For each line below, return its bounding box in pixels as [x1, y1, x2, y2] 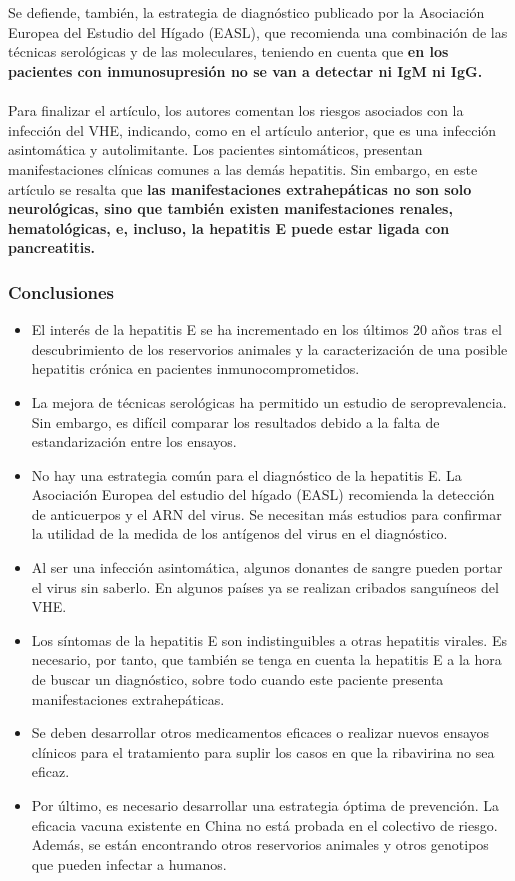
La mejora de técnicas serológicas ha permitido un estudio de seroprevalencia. [31, 391, 507, 412]
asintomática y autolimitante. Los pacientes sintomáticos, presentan [8, 139, 423, 160]
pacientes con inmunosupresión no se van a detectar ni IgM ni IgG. [8, 60, 483, 81]
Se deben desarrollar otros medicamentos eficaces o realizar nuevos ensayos [31, 722, 490, 743]
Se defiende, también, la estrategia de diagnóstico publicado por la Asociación [8, 2, 485, 23]
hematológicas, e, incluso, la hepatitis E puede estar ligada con [8, 217, 450, 238]
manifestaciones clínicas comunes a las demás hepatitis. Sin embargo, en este [8, 158, 478, 179]
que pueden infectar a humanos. [31, 853, 227, 874]
